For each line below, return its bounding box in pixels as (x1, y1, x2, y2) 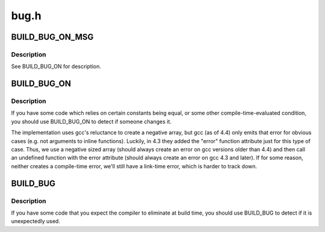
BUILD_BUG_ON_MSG (11, 32, 94, 42)
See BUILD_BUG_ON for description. (11, 63, 102, 70)
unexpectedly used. (11, 218, 60, 225)
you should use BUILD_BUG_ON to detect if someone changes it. (11, 118, 172, 125)
